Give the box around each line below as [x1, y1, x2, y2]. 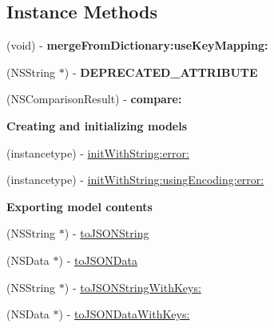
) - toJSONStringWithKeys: [64, 278, 201, 295]
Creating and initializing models [6, 117, 188, 134]
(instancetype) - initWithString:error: [6, 144, 189, 161]
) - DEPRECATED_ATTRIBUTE [64, 63, 258, 80]
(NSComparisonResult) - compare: [6, 90, 182, 107]
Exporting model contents [6, 198, 153, 214]
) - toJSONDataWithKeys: [58, 306, 190, 322]
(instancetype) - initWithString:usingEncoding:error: [6, 171, 264, 188]
